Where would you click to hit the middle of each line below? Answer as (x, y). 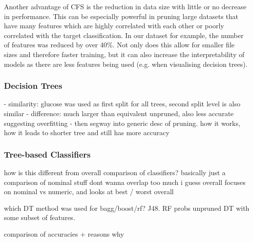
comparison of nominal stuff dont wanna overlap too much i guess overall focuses (125, 182)
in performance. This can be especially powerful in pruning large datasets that (121, 16)
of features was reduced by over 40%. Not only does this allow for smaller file (119, 45)
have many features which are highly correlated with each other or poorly (114, 26)
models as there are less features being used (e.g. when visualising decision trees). (126, 64)
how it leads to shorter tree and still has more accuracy (87, 132)
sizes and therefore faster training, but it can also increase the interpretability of (124, 54)
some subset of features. (40, 217)
